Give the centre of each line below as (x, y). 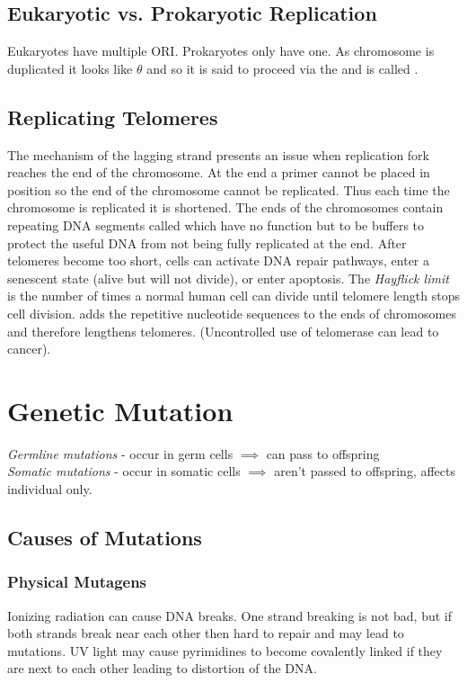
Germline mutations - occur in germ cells (120, 453)
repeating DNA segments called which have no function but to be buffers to (216, 225)
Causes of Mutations (105, 538)
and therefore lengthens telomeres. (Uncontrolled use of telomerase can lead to (223, 331)
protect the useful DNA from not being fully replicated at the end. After (207, 243)
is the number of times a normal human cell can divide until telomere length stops (234, 296)
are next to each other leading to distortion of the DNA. (162, 668)
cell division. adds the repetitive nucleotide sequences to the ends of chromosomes (232, 313)
